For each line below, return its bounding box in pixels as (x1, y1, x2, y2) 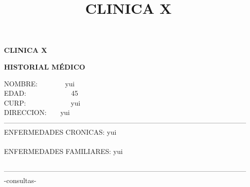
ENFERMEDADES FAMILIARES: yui (4, 146, 123, 156)
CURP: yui (4, 97, 81, 108)
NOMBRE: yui (4, 78, 75, 88)
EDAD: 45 (4, 88, 78, 98)
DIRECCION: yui (4, 107, 70, 117)
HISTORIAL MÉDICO (4, 61, 85, 72)
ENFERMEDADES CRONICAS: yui (4, 126, 117, 137)
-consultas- (4, 175, 37, 185)
